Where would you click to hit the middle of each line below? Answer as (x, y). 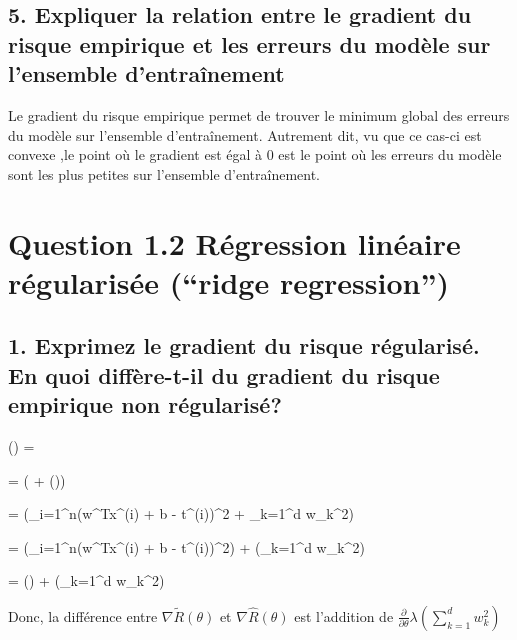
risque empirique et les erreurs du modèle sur (249, 43)
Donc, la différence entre (83, 615)
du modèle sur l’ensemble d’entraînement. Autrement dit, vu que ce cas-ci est (245, 134)
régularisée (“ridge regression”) (228, 281)
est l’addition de (344, 615)
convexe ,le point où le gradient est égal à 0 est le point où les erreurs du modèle (255, 154)
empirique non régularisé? (145, 404)
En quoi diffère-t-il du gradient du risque (224, 374)
